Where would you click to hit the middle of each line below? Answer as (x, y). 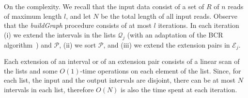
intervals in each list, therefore (49, 89)
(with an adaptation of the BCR (175, 34)
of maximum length (33, 16)
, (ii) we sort (78, 44)
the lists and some (31, 70)
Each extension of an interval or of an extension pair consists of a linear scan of (122, 61)
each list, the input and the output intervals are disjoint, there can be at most (120, 80)
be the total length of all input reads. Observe (169, 16)
